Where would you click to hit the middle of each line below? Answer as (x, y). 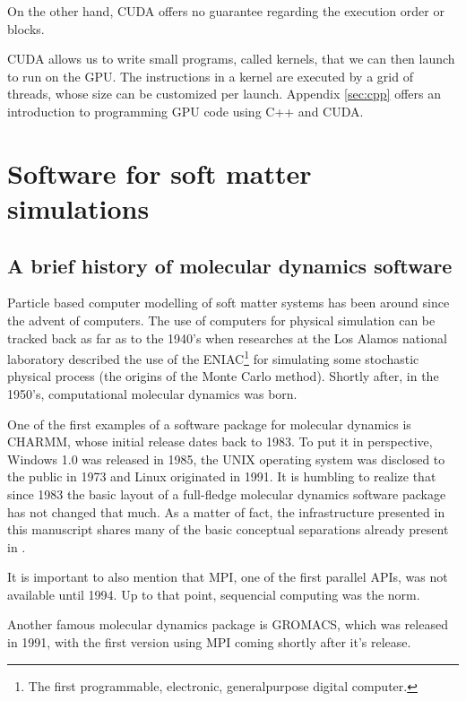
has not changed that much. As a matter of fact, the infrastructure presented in (226, 511)
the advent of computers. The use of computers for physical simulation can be (221, 320)
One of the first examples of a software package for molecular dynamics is (209, 424)
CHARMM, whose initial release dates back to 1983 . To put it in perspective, (220, 441)
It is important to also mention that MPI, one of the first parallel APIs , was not (228, 577)
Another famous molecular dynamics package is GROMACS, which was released (228, 624)
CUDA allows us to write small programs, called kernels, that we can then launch (231, 59)
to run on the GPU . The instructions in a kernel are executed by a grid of (210, 76)
